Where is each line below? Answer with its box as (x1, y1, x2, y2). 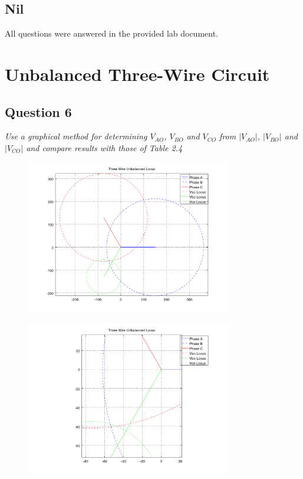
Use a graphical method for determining (5, 130, 147, 142)
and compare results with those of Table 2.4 (26, 141, 183, 154)
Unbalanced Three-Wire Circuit (5, 61, 270, 86)
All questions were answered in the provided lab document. (5, 27, 219, 40)
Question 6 (5, 102, 72, 120)
